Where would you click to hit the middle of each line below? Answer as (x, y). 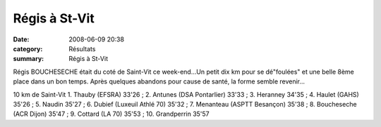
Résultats (82, 48)
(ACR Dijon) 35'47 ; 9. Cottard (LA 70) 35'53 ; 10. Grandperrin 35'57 (111, 114)
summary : (29, 59)
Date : (21, 39)
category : (28, 48)
